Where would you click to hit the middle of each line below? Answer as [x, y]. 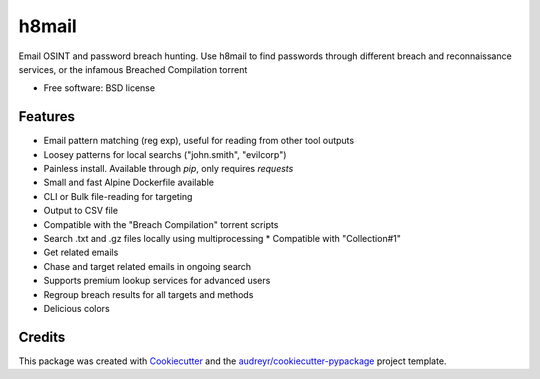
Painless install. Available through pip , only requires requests [168, 169]
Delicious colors [76, 308]
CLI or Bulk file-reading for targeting [118, 196]
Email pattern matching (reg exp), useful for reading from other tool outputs [199, 141]
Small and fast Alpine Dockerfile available [129, 182]
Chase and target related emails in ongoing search [147, 266]
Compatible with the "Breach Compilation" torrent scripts [161, 224]
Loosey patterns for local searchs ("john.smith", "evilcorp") [165, 154]
